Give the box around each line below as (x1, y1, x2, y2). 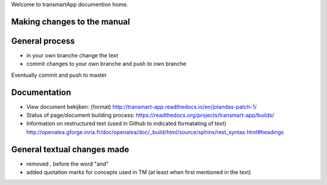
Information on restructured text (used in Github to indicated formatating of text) (26, 120, 226, 127)
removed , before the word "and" (26, 160, 109, 167)
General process (11, 36, 75, 46)
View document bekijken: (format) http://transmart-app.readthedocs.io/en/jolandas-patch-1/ (26, 103, 257, 110)
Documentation (11, 87, 71, 97)
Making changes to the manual (11, 16, 130, 27)
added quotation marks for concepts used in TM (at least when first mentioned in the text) (26, 169, 251, 176)
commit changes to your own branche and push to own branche (26, 60, 187, 68)
